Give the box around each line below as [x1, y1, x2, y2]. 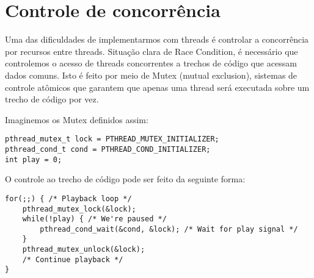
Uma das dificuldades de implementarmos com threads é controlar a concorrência [5, 33, 309, 46]
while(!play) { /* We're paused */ [22, 215, 167, 224]
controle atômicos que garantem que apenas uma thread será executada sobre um [5, 80, 310, 93]
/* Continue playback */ [22, 255, 123, 264]
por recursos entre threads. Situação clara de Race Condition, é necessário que [5, 45, 298, 57]
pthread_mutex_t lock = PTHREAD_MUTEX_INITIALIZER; [5, 135, 219, 144]
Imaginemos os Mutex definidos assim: [5, 113, 148, 126]
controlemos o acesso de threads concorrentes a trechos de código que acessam [5, 57, 297, 69]
